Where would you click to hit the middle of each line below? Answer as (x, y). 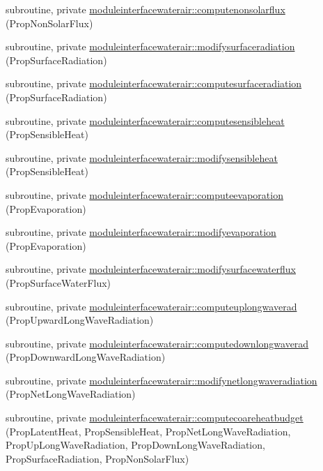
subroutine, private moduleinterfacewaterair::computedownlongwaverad (157, 343)
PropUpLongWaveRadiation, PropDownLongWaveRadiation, (135, 445)
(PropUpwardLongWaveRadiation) (80, 320)
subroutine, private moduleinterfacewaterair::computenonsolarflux (145, 9)
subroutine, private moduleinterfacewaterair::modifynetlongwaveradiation (161, 380)
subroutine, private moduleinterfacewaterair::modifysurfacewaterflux (151, 269)
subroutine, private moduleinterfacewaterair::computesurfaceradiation (154, 83)
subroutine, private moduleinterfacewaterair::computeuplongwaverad (151, 306)
